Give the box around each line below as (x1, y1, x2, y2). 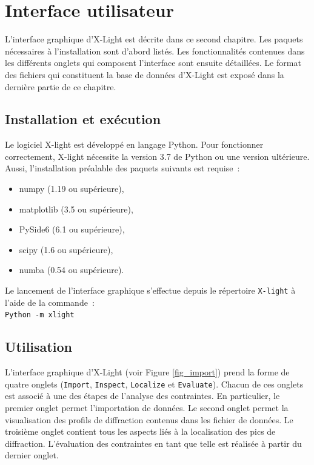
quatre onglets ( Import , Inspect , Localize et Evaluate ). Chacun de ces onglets (5, 377, 304, 390)
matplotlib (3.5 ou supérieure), (19, 202, 133, 215)
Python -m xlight (5, 311, 75, 320)
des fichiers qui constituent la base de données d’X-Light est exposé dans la (5, 68, 284, 81)
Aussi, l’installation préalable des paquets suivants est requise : (5, 162, 240, 174)
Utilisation (5, 337, 72, 356)
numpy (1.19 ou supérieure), (19, 182, 124, 195)
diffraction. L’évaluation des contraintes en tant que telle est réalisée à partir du (5, 437, 302, 449)
